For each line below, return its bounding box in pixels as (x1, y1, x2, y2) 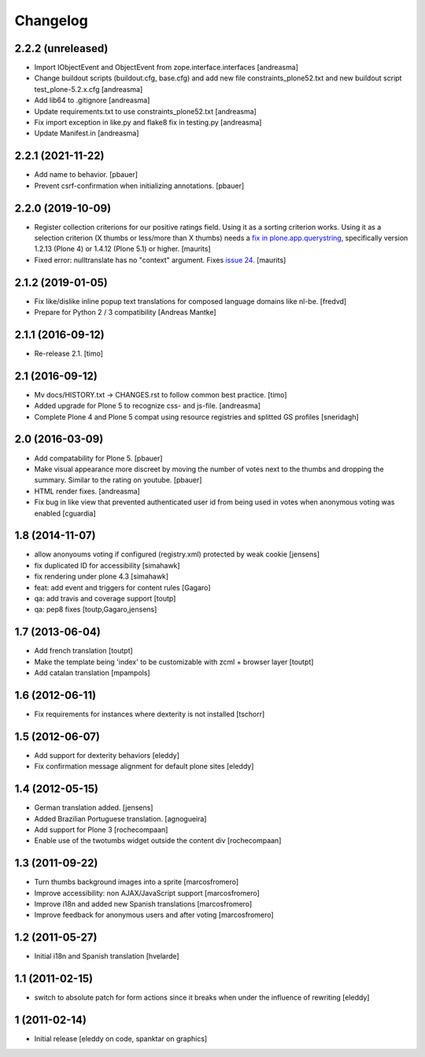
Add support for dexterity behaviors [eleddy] (34, 750, 180, 759)
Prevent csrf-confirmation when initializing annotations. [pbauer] (34, 181, 245, 190)
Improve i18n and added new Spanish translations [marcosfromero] (34, 900, 253, 909)
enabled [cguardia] (34, 508, 96, 518)
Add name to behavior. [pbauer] (34, 170, 138, 179)
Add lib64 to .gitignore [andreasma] (34, 95, 150, 105)
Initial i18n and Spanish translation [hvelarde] (34, 952, 180, 961)
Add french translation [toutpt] (34, 646, 133, 656)
